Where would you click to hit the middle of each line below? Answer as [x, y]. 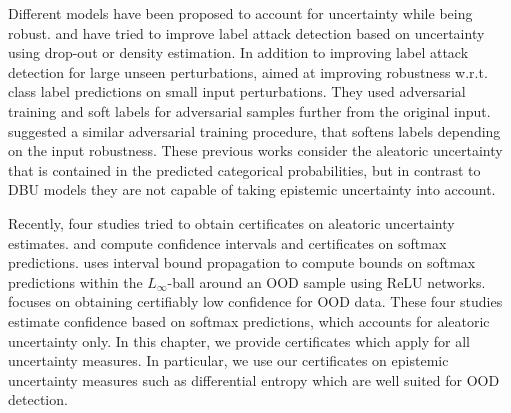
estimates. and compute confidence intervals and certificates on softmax [227, 242]
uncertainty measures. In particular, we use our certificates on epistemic [228, 360]
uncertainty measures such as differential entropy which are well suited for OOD [254, 379]
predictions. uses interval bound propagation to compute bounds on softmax [242, 262]
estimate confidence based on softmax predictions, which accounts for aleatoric [249, 320]
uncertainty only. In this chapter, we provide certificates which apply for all [239, 340]
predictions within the [75, 281]
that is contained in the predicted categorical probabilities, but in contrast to [244, 169]
